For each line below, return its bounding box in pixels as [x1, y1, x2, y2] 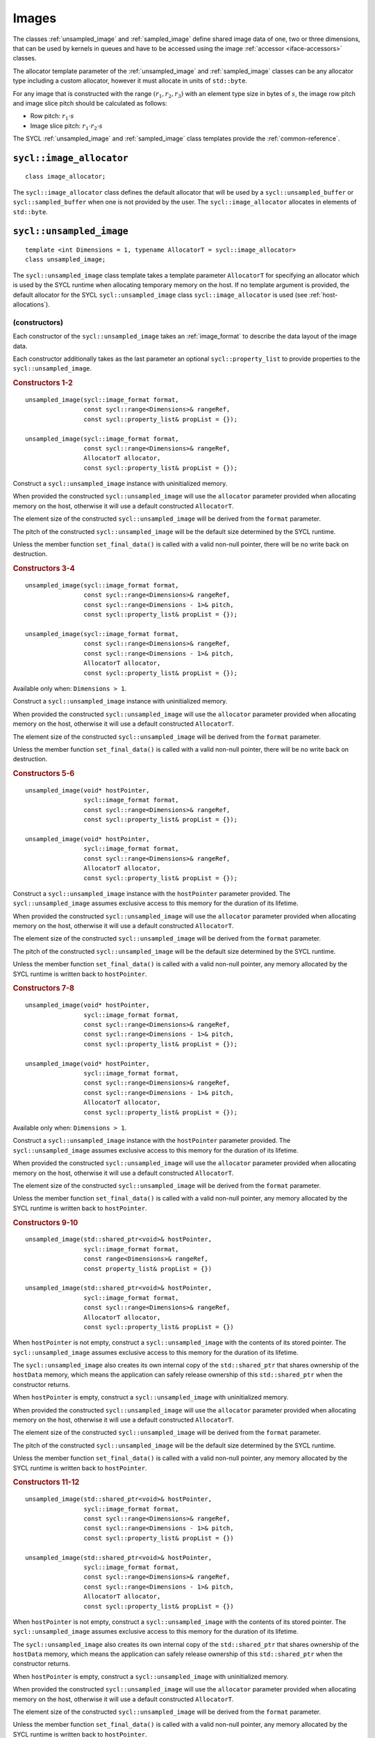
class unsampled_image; [25, 256, 106, 263]
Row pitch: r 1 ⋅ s [30, 112, 74, 122]
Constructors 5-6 [12, 769, 75, 779]
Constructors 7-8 [12, 984, 74, 993]
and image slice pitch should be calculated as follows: [12, 99, 167, 107]
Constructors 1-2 [12, 378, 73, 388]
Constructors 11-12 [12, 1477, 80, 1487]
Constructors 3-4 [12, 564, 76, 574]
